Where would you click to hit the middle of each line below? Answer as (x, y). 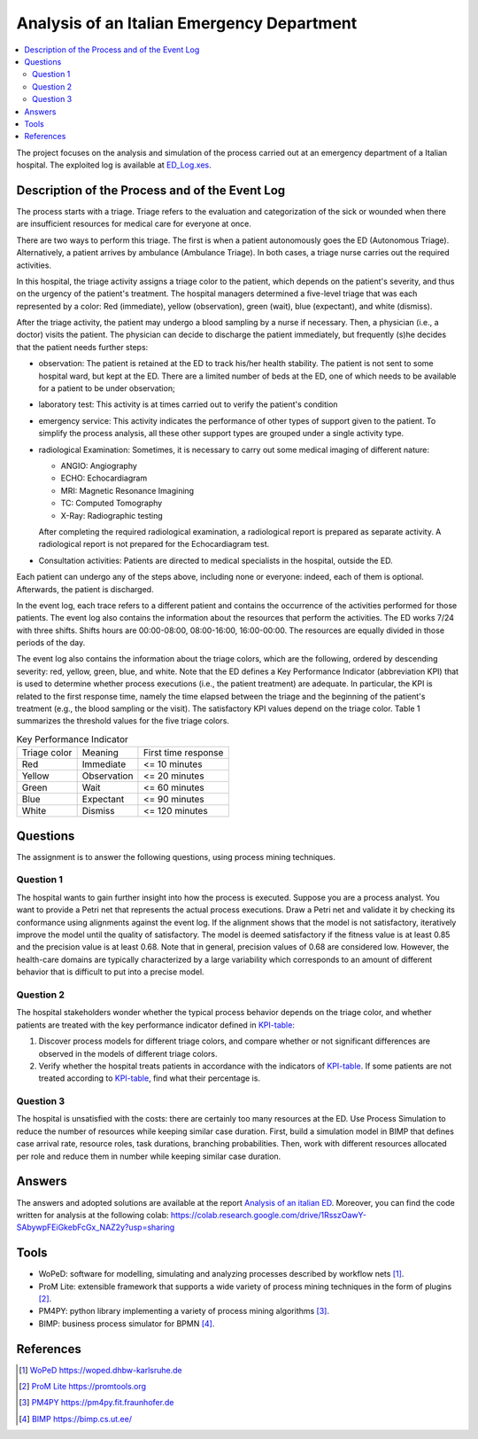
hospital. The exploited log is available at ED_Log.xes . (114, 165)
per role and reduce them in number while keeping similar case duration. (149, 1156)
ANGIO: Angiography (99, 466)
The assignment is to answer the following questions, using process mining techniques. (176, 856)
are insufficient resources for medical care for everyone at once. (134, 224)
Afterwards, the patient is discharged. (85, 589)
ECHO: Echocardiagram (104, 478)
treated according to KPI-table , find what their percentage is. (150, 1078)
